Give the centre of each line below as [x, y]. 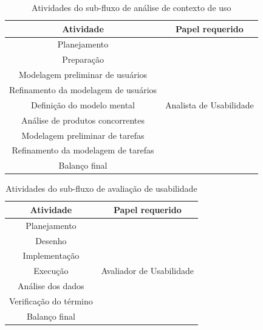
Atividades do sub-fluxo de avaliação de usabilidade [101, 188]
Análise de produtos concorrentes [83, 120]
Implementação [51, 255]
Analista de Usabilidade [210, 104]
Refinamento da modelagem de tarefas [83, 150]
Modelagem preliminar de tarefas [83, 135]
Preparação [83, 59]
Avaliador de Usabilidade [147, 271]
